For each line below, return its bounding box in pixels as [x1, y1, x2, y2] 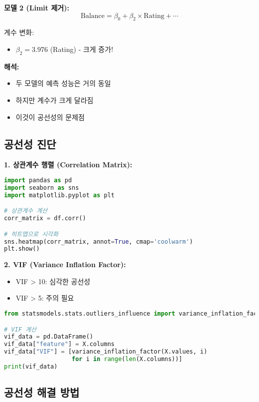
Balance [80, 12, 105, 19]
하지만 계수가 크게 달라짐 [15, 94, 94, 105]
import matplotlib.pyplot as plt [4, 191, 115, 199]
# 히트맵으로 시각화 [4, 230, 58, 238]
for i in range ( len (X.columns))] [72, 356, 183, 363]
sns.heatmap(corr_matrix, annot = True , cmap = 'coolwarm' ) [4, 238, 193, 245]
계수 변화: [4, 27, 34, 37]
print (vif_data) [4, 363, 58, 370]
